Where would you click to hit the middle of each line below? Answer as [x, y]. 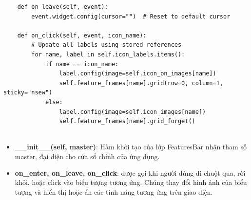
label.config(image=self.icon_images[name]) [133, 112]
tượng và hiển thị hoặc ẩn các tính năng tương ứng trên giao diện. [114, 191]
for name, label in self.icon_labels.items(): [108, 54]
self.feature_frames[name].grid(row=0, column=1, [141, 83]
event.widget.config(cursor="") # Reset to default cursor [131, 16]
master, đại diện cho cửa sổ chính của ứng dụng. [87, 156]
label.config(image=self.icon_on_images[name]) [138, 74]
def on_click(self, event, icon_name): [82, 35]
